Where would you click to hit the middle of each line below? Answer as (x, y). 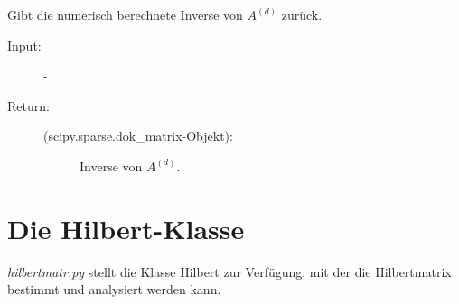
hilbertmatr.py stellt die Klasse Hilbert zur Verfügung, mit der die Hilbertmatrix (229, 271)
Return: (28, 105)
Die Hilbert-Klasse (126, 228)
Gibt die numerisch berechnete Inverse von (125, 14)
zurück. (302, 14)
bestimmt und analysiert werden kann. (114, 289)
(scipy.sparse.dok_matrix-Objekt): (138, 136)
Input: (24, 45)
